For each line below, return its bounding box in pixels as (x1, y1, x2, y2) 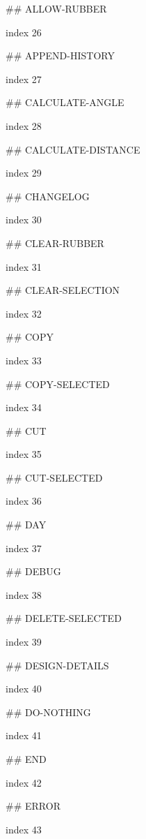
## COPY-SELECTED (6, 376, 110, 391)
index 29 (6, 165, 42, 180)
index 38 (6, 587, 42, 602)
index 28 (6, 118, 42, 133)
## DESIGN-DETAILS (6, 658, 109, 672)
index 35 (6, 447, 42, 461)
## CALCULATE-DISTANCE (6, 142, 140, 156)
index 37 (6, 540, 42, 555)
